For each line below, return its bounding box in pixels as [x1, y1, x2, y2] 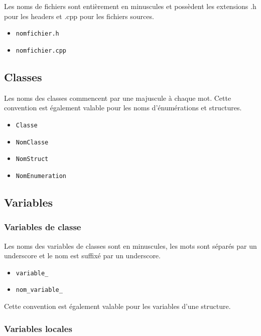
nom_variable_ [16, 286, 63, 294]
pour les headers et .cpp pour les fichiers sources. [4, 11, 154, 21]
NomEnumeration [16, 172, 67, 180]
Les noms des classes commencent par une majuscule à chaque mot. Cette [4, 92, 231, 103]
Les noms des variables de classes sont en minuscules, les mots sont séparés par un [4, 240, 257, 251]
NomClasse [16, 138, 49, 146]
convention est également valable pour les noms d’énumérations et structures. [4, 102, 242, 113]
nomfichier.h [16, 30, 59, 38]
